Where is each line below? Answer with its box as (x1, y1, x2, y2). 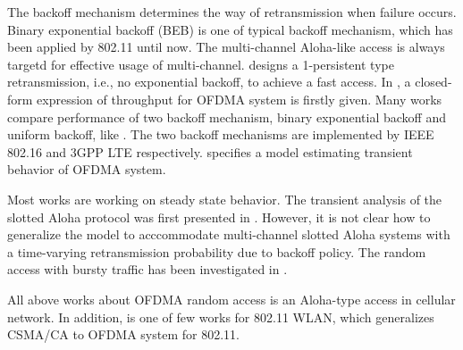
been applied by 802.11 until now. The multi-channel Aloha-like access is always (7, 37, 445, 56)
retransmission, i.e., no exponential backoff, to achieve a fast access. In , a (7, 72, 411, 91)
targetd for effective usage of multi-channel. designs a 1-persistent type (7, 54, 394, 73)
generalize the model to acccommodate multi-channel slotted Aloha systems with (7, 225, 450, 244)
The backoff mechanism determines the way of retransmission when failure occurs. (7, 3, 457, 21)
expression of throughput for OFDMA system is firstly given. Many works (37, 89, 442, 108)
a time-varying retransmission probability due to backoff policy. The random (7, 242, 426, 261)
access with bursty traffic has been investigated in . (7, 260, 288, 279)
